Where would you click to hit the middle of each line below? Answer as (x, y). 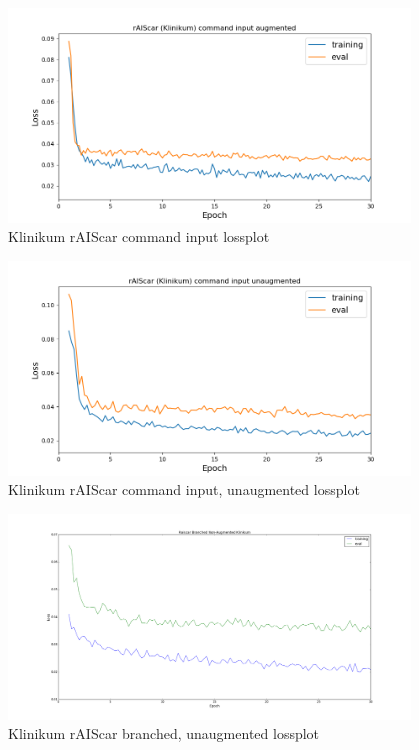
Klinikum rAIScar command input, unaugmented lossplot (184, 489)
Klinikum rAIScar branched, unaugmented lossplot (164, 733)
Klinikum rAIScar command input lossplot (139, 236)
